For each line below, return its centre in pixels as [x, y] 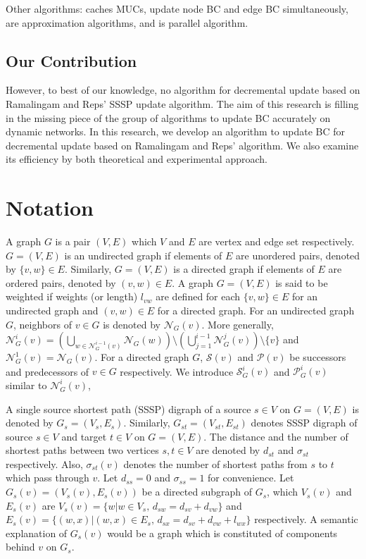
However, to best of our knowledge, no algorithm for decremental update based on [183, 90]
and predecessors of [48, 371]
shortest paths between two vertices [82, 450]
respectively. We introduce [177, 371]
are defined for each [198, 296]
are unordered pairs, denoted [298, 255]
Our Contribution [71, 60]
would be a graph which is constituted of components [222, 533]
